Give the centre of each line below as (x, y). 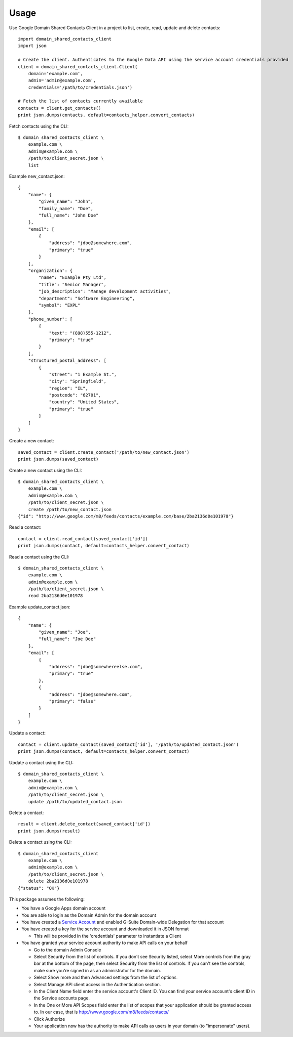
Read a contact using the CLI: (39, 557)
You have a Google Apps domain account (63, 908)
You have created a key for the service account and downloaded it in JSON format (105, 929)
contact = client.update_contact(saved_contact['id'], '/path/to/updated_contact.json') (128, 744)
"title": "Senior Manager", (73, 284)
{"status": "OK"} (39, 888)
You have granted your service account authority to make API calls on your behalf (105, 943)
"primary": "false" (73, 701)
